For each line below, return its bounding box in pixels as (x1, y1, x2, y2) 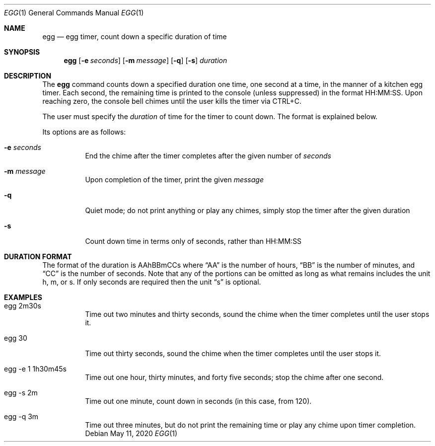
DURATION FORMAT (4, 252, 72, 261)
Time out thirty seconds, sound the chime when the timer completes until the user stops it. (85, 349, 381, 358)
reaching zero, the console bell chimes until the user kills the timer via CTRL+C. (42, 97, 302, 105)
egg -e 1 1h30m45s (4, 365, 67, 373)
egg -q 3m (4, 412, 39, 421)
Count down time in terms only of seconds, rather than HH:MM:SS (85, 237, 302, 245)
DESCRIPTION (4, 72, 52, 80)
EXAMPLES (4, 293, 42, 301)
